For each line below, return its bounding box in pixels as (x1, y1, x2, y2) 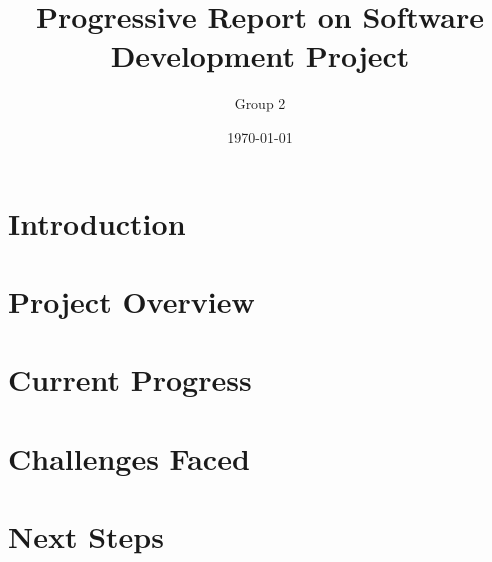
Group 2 (234, 93, 286, 114)
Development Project (110, 35, 410, 76)
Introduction (8, 202, 186, 243)
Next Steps (8, 516, 164, 556)
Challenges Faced (8, 437, 250, 478)
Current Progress (8, 359, 252, 400)
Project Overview (8, 280, 255, 321)
